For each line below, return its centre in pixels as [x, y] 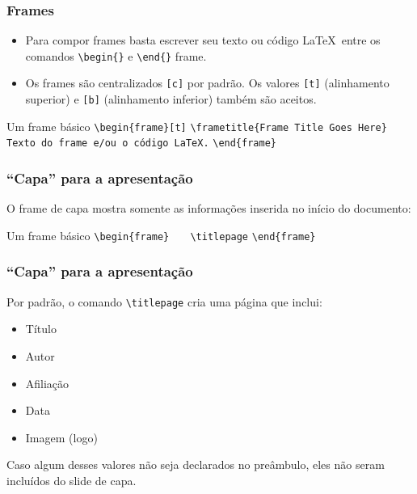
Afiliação [47, 383]
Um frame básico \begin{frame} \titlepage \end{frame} [161, 235]
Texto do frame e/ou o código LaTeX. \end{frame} [141, 144]
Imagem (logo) [61, 437]
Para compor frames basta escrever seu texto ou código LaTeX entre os [203, 40]
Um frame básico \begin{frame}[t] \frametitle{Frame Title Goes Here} [197, 126]
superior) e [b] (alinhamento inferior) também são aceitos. [171, 99]
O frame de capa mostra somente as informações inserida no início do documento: [209, 208]
